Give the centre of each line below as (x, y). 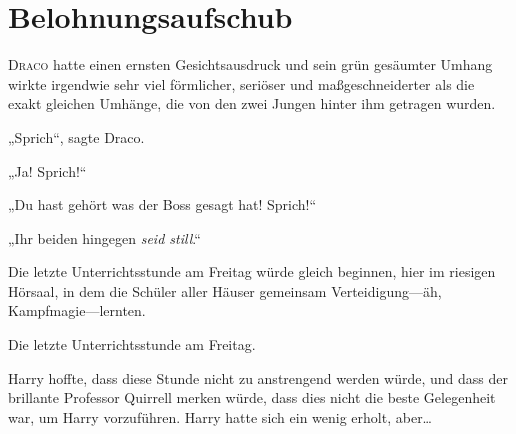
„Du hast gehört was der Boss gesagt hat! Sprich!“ (162, 204)
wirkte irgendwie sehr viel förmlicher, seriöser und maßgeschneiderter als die (241, 83)
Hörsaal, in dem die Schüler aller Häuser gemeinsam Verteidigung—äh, (225, 290)
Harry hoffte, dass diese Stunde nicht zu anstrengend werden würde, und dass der (258, 377)
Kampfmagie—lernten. (77, 310)
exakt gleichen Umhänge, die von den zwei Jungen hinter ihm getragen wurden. (252, 103)
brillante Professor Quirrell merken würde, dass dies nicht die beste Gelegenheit (252, 397)
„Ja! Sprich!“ (47, 170)
